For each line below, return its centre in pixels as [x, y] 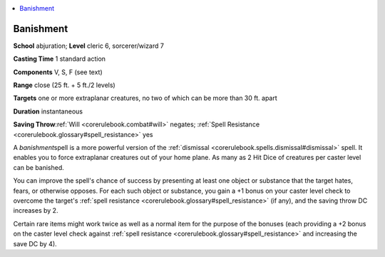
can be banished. [38, 167]
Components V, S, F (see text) [58, 72]
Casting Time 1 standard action [60, 59]
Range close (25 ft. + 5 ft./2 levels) [64, 85]
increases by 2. [36, 211]
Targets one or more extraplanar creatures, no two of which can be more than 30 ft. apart [145, 98]
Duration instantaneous [48, 111]
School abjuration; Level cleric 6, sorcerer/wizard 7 [88, 46]
